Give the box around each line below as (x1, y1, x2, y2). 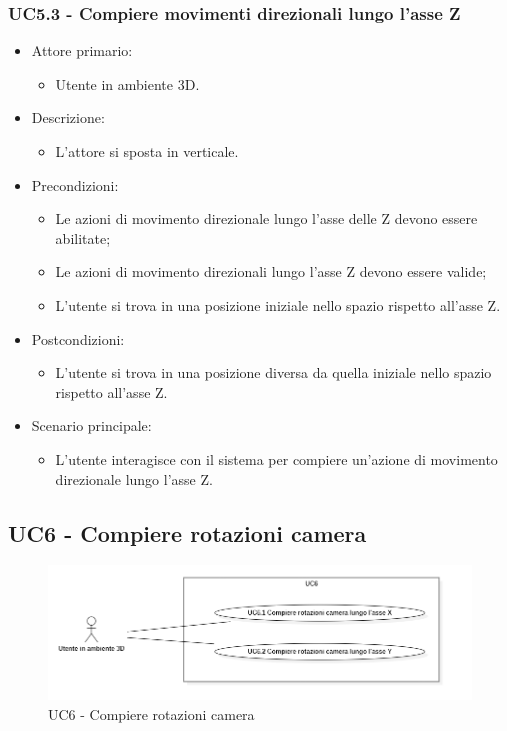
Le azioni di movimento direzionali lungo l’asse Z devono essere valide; (55, 261, 487, 282)
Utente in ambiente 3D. (55, 73, 200, 94)
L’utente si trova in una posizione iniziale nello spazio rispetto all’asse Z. (55, 294, 501, 315)
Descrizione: (31, 107, 105, 128)
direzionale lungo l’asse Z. (55, 468, 213, 489)
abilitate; (55, 227, 111, 248)
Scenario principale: (31, 415, 152, 436)
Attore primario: (31, 40, 133, 61)
